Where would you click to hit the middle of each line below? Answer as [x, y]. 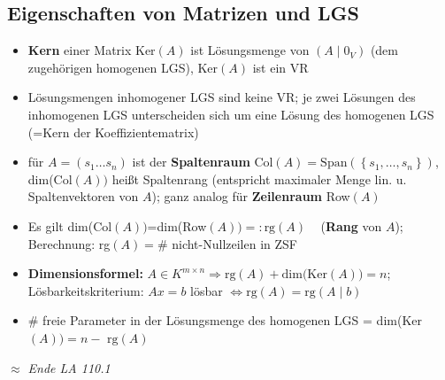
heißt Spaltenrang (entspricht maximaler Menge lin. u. [259, 178]
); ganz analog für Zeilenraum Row [251, 196]
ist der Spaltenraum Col [203, 162]
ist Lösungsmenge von [250, 50]
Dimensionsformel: [85, 273]
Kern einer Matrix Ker [92, 50]
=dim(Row [177, 225]
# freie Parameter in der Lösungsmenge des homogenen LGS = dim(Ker [225, 320]
